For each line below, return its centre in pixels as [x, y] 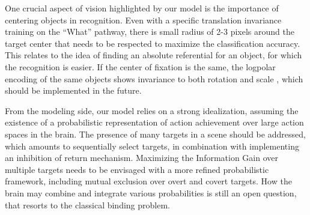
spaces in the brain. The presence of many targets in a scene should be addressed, [155, 134]
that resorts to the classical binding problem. [87, 204]
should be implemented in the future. [73, 90]
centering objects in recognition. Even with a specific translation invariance [143, 20]
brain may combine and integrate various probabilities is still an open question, [151, 192]
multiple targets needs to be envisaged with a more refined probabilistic [137, 169]
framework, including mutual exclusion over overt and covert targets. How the [148, 181]
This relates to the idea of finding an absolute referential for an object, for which [153, 55]
